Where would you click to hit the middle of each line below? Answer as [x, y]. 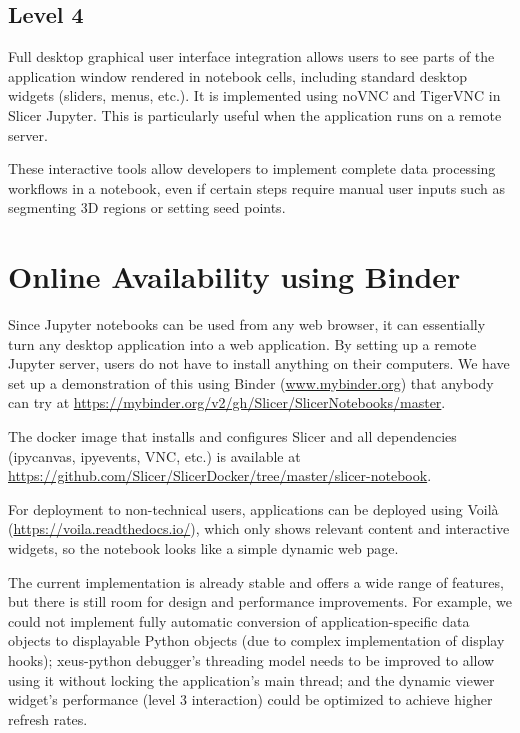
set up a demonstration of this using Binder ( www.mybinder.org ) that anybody [251, 382]
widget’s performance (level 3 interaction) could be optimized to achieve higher [250, 699]
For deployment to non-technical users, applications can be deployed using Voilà [253, 508]
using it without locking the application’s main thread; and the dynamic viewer [251, 679]
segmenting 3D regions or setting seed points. [147, 207]
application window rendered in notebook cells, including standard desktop [237, 75]
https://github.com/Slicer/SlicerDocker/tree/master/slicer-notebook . [220, 475]
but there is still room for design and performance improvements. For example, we [260, 601]
